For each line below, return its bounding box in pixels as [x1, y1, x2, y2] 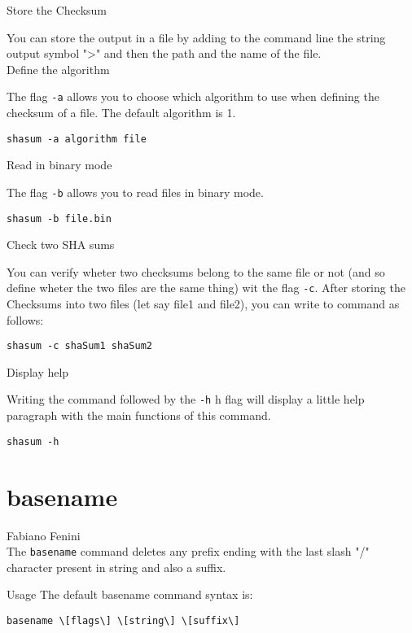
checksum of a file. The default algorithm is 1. [7, 104, 236, 121]
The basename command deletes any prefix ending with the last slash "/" [7, 543, 370, 560]
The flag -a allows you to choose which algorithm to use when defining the [7, 88, 379, 105]
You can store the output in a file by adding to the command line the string [7, 28, 386, 46]
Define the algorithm [7, 60, 110, 77]
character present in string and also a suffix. [7, 558, 226, 575]
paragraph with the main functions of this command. [7, 407, 271, 424]
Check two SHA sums [7, 236, 115, 253]
